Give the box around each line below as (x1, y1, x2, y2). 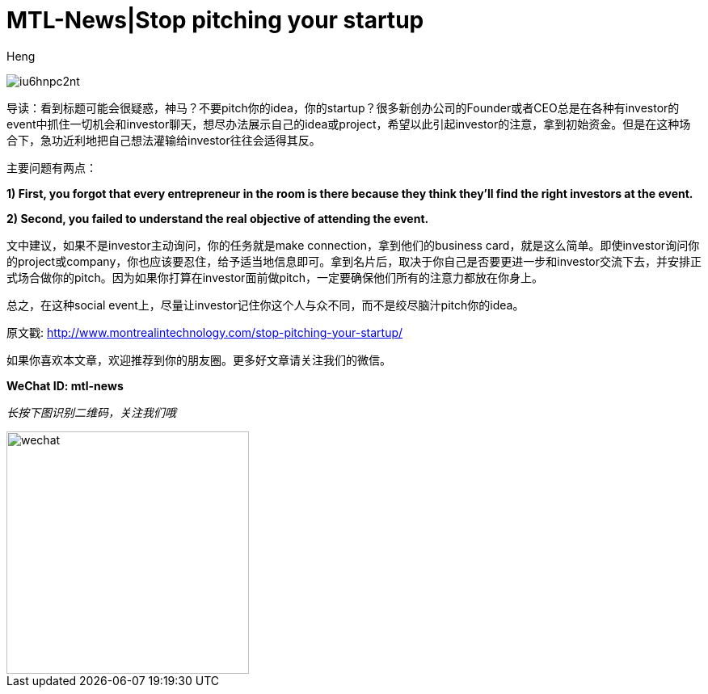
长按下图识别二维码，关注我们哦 (6, 405, 176, 419)
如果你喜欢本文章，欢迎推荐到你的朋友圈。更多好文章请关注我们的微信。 (6, 352, 391, 367)
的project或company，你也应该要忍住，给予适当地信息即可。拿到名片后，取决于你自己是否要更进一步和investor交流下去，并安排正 (6, 254, 702, 268)
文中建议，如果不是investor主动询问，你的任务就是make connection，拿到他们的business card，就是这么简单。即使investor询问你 (6, 238, 700, 252)
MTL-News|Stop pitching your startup (6, 6, 424, 34)
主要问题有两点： (6, 160, 97, 175)
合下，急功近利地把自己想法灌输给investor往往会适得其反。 (6, 132, 321, 147)
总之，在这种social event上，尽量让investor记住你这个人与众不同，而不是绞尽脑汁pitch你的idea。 (6, 297, 525, 312)
